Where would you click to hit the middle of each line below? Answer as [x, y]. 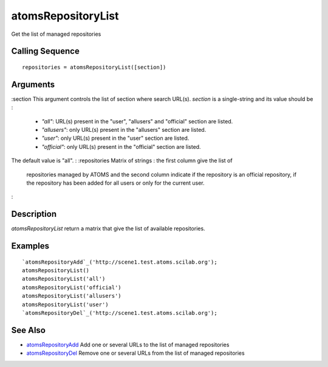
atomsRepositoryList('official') [72, 287]
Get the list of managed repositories [56, 34]
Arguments [33, 84]
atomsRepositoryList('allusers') [72, 296]
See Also [28, 330]
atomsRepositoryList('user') [65, 304]
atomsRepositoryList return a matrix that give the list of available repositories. [108, 228]
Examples [30, 246]
